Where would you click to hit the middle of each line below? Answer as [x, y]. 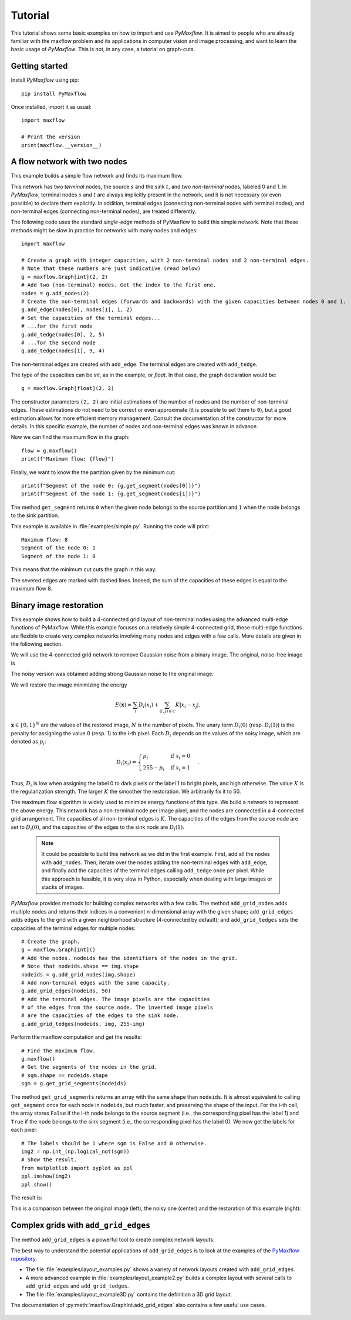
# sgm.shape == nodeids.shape [65, 1075]
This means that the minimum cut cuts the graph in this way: [84, 569]
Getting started [39, 66]
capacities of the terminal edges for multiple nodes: [73, 928]
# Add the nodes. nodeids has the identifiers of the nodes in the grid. [130, 958]
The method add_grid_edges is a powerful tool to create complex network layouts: [113, 1240]
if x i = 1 [180, 769]
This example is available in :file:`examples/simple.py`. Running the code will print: [110, 526]
